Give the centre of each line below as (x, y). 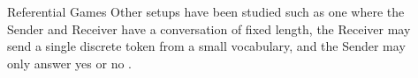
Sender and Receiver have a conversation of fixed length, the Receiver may (209, 28)
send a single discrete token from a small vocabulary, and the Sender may (206, 46)
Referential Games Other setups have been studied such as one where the (206, 11)
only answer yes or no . (70, 63)
